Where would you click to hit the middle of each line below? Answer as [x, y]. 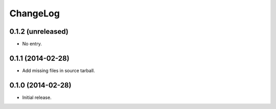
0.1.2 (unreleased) [39, 31]
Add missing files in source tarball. [59, 70]
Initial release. [37, 97]
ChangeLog [34, 13]
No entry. [32, 44]
